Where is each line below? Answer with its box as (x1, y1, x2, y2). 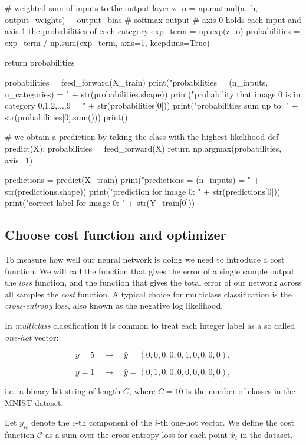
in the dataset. (240, 428, 293, 441)
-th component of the (75, 416, 152, 428)
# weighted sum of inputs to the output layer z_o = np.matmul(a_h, (5, 2, 258, 14)
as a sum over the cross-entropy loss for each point (45, 428, 228, 441)
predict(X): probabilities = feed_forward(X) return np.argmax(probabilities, (5, 142, 282, 154)
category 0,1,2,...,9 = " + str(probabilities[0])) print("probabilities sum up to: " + (5, 99, 298, 112)
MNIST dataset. (5, 396, 64, 408)
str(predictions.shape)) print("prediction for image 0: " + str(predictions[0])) (5, 185, 281, 197)
